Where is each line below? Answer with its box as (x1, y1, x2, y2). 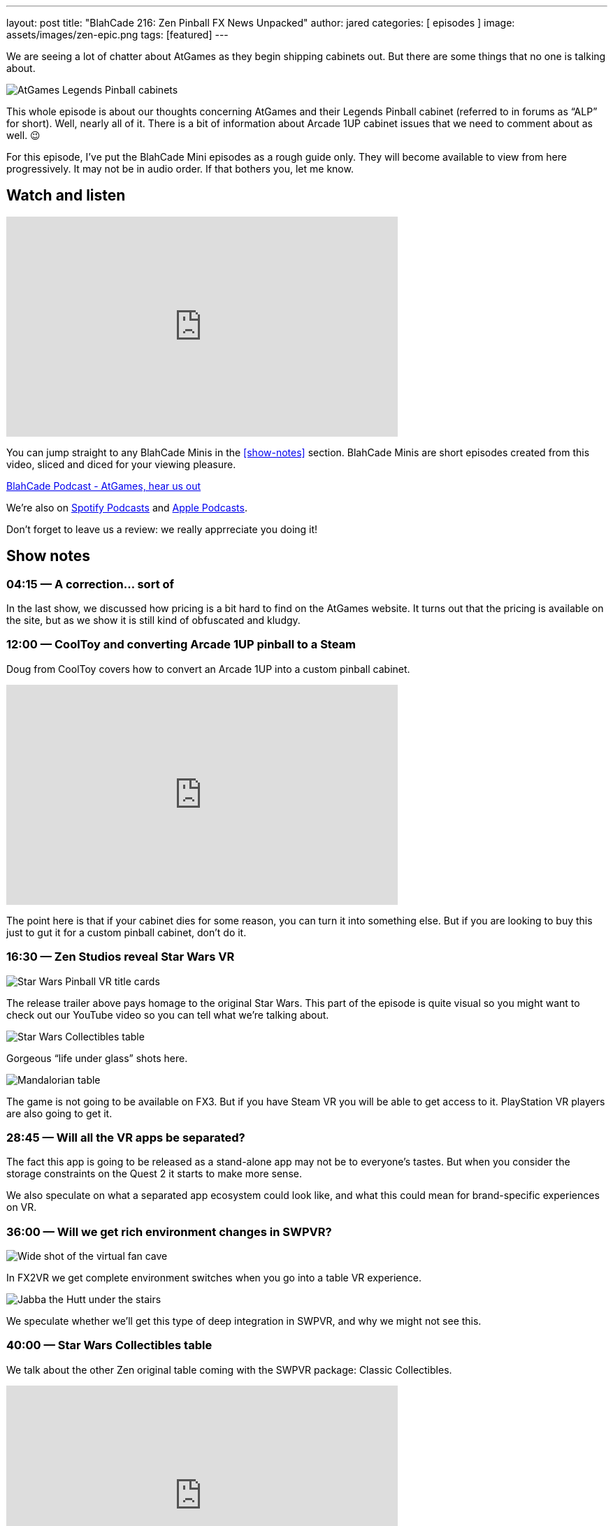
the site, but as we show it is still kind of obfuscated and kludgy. (6, 614, 301, 627)
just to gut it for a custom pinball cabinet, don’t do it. (6, 926, 247, 938)
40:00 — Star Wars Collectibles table (6, 1338, 212, 1353)
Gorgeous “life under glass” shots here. (6, 1052, 188, 1064)
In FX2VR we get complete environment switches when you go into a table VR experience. (6, 1272, 421, 1284)
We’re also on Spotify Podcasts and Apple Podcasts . (6, 501, 247, 514)
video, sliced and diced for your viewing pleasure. (6, 458, 236, 470)
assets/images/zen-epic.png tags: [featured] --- (6, 29, 229, 41)
